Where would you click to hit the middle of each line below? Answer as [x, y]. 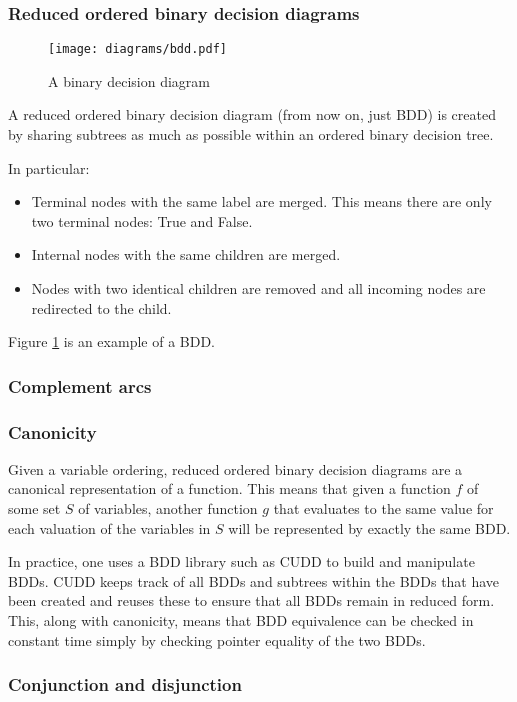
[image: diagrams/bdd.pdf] [137, 49]
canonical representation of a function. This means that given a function [229, 488]
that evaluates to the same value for [383, 508]
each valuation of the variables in [109, 527]
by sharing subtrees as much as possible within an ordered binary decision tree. [251, 134]
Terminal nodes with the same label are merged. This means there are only [261, 201]
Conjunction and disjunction [125, 684]
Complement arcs [80, 385]
